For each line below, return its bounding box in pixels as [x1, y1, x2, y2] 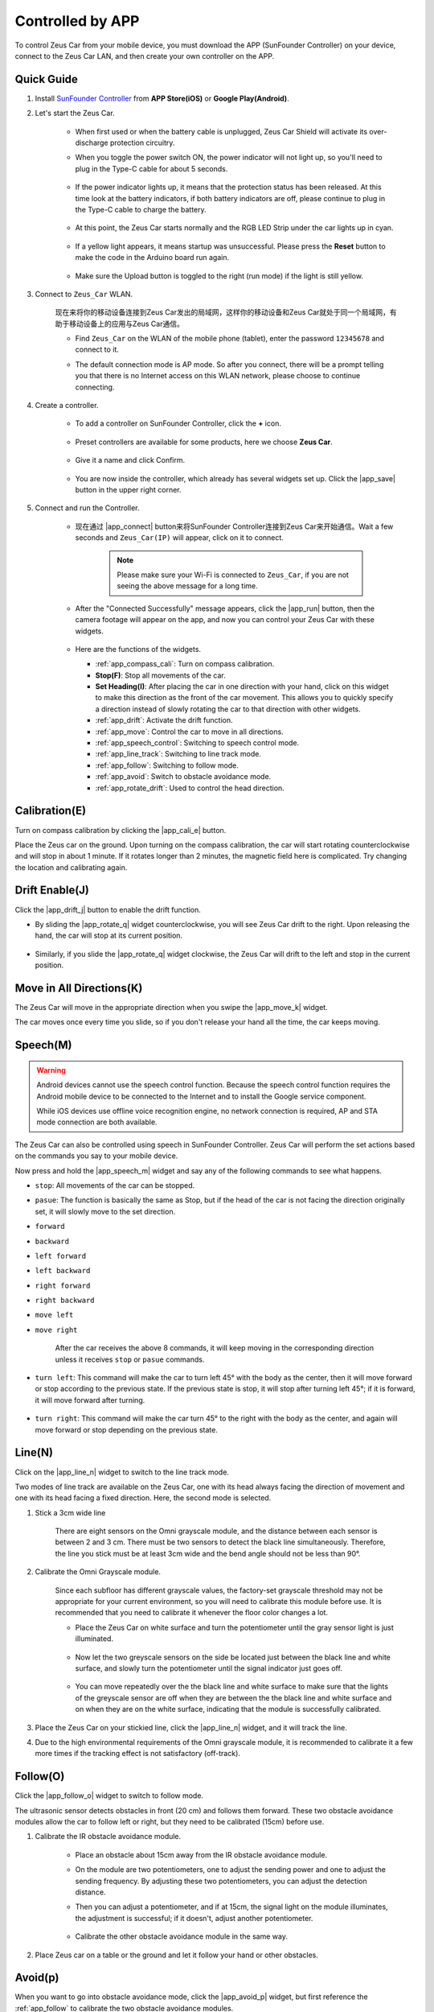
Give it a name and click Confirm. [75, 456, 186, 465]
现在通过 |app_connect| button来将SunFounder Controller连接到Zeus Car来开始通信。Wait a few [75, 522, 394, 531]
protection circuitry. [109, 138, 175, 148]
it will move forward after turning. [35, 1395, 145, 1404]
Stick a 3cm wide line [35, 1507, 106, 1517]
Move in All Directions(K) [14, 981, 143, 995]
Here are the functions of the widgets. [75, 644, 201, 653]
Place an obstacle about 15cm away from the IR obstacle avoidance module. [75, 1849, 328, 1859]
